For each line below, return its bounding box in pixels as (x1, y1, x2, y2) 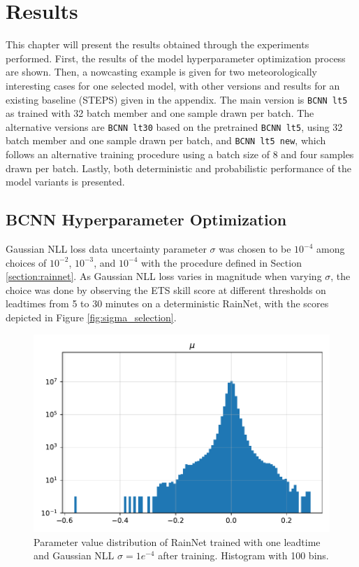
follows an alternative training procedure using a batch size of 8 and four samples (6, 147, 354, 162)
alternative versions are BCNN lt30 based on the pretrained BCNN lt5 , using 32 (6, 119, 343, 134)
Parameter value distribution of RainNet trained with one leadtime (34, 534, 321, 549)
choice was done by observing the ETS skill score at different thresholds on (6, 282, 326, 297)
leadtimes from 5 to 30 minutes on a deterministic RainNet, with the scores (6, 296, 329, 311)
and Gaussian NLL (34, 548, 115, 563)
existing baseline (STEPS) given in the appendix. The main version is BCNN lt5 (6, 92, 348, 106)
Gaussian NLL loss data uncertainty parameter (6, 241, 207, 256)
